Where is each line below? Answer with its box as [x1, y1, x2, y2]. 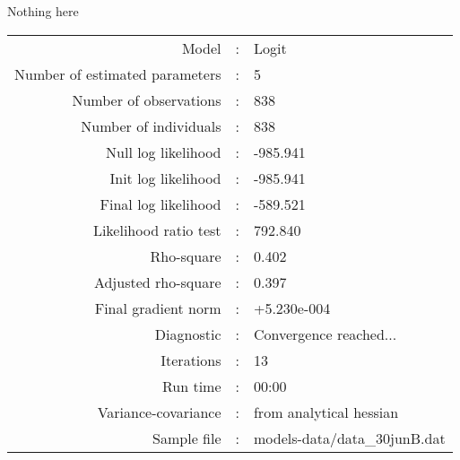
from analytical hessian [253, 401, 399, 422]
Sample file [152, 427, 221, 448]
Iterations [161, 349, 221, 370]
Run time [161, 375, 221, 396]
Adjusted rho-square [93, 271, 221, 292]
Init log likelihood [109, 167, 221, 188]
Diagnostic [154, 323, 221, 344]
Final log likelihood [100, 193, 221, 214]
